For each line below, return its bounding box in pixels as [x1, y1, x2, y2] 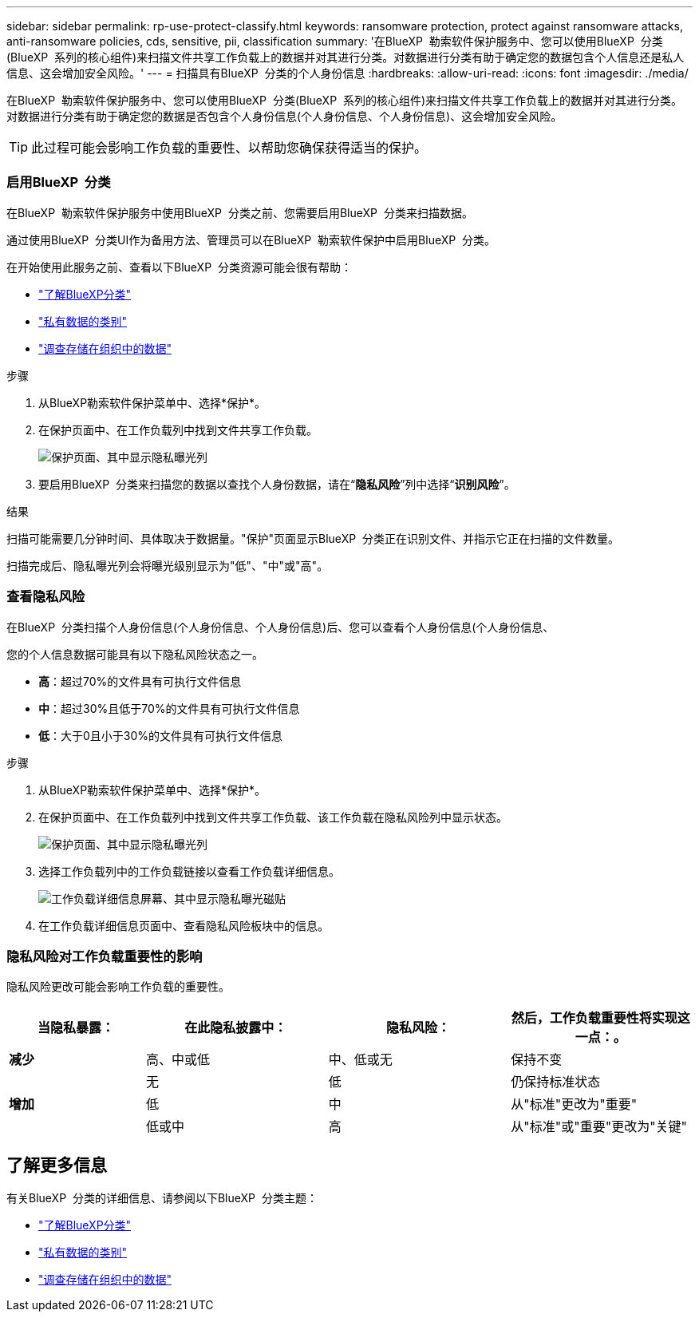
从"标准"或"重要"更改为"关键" [511, 1118, 688, 1135]
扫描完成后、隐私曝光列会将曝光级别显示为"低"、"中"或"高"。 [6, 558, 329, 572]
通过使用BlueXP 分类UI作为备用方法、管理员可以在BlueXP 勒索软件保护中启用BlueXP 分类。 [6, 232, 496, 247]
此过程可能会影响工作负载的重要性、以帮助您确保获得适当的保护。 [31, 140, 428, 156]
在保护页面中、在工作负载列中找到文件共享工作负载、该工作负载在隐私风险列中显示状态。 [38, 809, 507, 824]
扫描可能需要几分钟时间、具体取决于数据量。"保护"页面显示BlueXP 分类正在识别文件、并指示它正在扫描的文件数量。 [6, 531, 620, 545]
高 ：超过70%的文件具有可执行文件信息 [38, 674, 242, 688]
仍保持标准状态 [511, 1074, 601, 1090]
